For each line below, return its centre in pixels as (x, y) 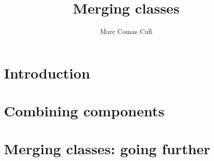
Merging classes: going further (107, 149)
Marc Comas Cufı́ (126, 31)
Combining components (84, 111)
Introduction (47, 72)
